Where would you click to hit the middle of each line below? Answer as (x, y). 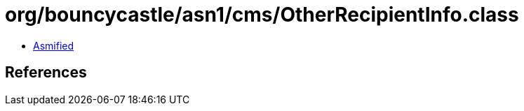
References (46, 73)
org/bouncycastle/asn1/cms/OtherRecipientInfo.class (262, 15)
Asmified (54, 45)
